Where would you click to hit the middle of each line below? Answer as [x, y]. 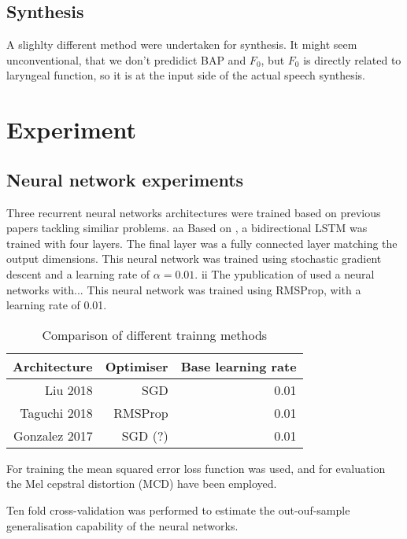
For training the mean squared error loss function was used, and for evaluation [196, 468]
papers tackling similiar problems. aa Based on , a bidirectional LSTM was [187, 228]
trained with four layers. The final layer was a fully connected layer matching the [202, 243]
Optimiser [137, 366]
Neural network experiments [125, 179]
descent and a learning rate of [78, 273]
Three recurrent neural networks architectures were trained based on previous [194, 212]
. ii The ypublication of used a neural [285, 273]
